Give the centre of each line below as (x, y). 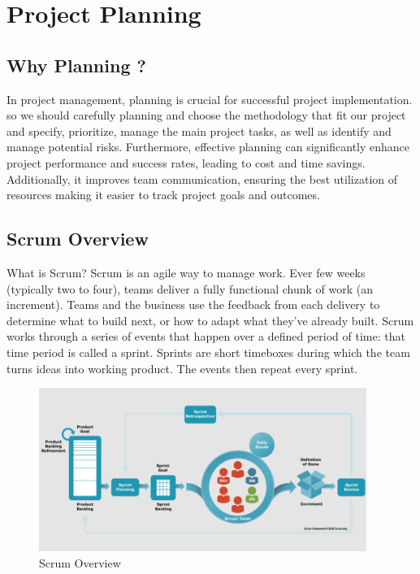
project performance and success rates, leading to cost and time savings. (186, 162)
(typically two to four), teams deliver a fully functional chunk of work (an (190, 288)
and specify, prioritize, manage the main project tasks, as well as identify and (199, 130)
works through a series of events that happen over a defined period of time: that (206, 336)
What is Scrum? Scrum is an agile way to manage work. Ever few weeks (186, 272)
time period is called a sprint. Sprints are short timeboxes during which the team (208, 352)
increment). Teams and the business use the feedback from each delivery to (193, 304)
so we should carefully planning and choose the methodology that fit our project (206, 115)
